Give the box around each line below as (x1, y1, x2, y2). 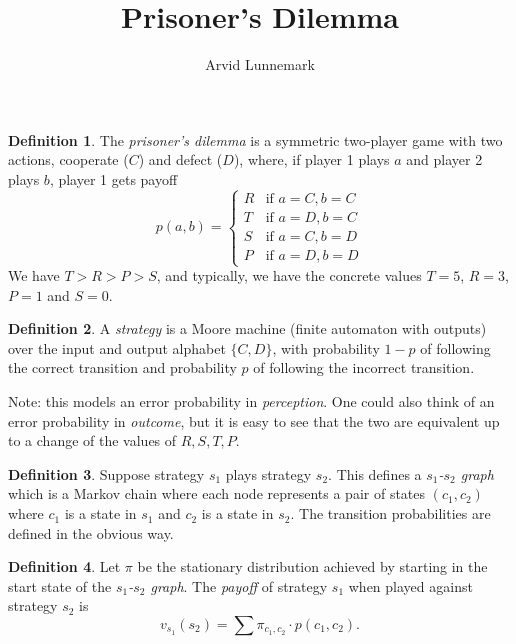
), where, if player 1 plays (233, 149, 390, 170)
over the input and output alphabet (8, 337, 226, 358)
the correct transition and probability (8, 357, 237, 378)
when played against (348, 575, 473, 596)
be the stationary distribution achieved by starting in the (137, 556, 488, 577)
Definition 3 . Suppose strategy (8, 463, 205, 484)
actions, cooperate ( (8, 149, 129, 170)
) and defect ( (138, 149, 223, 170)
